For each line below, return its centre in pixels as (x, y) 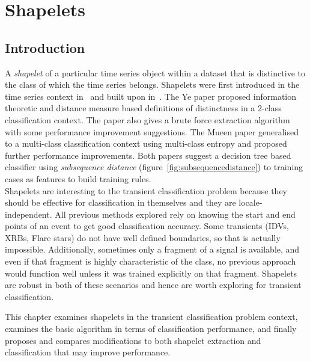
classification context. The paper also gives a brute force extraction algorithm (147, 119)
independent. (29, 214)
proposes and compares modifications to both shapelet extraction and (133, 340)
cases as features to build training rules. (78, 178)
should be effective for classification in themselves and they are (120, 202)
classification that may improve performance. (88, 352)
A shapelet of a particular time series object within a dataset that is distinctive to (155, 72)
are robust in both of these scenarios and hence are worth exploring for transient (153, 285)
